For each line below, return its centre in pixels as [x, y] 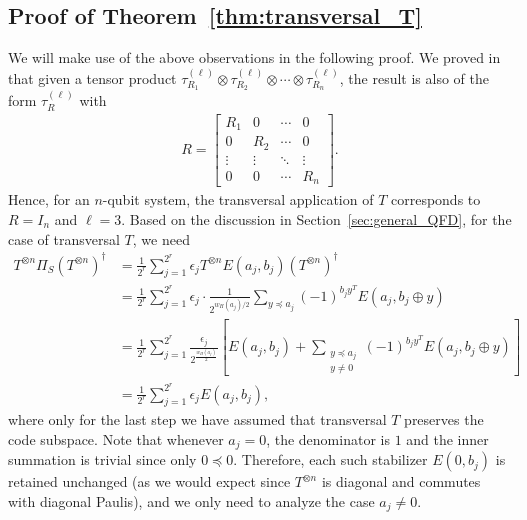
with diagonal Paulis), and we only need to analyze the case [191, 501]
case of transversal [64, 238]
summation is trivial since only [102, 459]
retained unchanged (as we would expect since [149, 481]
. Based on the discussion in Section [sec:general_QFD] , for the [316, 218]
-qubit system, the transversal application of [238, 199]
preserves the [444, 419]
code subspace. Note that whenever [116, 438]
